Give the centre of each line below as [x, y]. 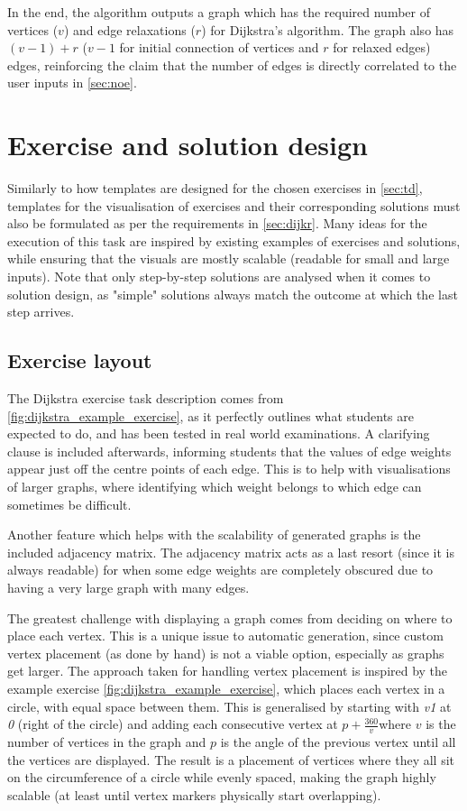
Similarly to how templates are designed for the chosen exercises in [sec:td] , [215, 188]
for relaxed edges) [382, 47]
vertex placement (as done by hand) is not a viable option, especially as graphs [226, 653]
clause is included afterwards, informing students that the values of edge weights [229, 451]
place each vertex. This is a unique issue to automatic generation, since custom [225, 636]
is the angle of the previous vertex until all [338, 741]
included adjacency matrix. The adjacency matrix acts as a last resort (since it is [231, 552]
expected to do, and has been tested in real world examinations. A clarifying [219, 433]
